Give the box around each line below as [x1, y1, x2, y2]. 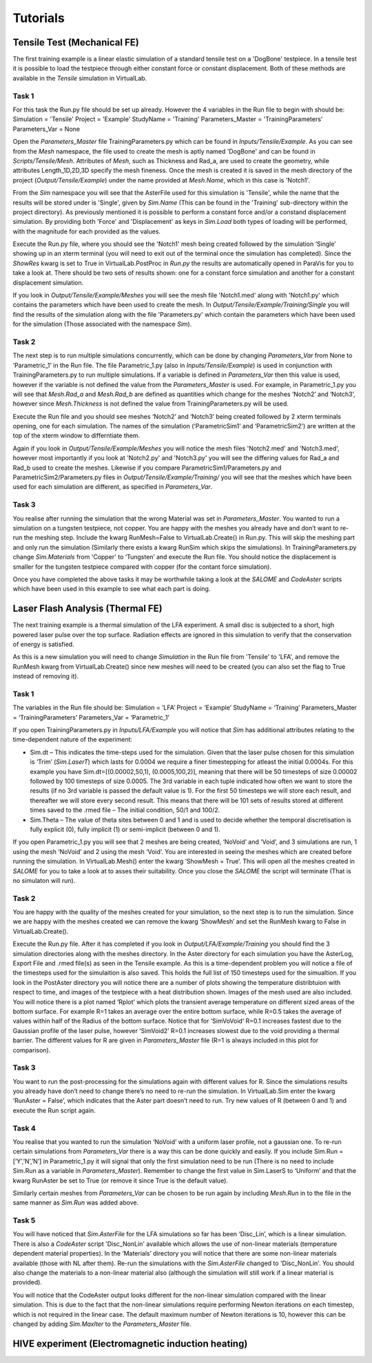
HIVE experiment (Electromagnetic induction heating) [12, 1338, 248, 1349]
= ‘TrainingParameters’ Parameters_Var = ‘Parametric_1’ [12, 713, 170, 721]
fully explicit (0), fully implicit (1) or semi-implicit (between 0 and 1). [30, 825, 220, 833]
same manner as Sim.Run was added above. [12, 1198, 139, 1207]
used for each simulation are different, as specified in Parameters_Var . [12, 483, 213, 491]
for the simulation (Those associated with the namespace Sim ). [12, 320, 192, 329]
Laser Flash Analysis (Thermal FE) [12, 603, 163, 614]
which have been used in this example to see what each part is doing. [12, 585, 211, 593]
